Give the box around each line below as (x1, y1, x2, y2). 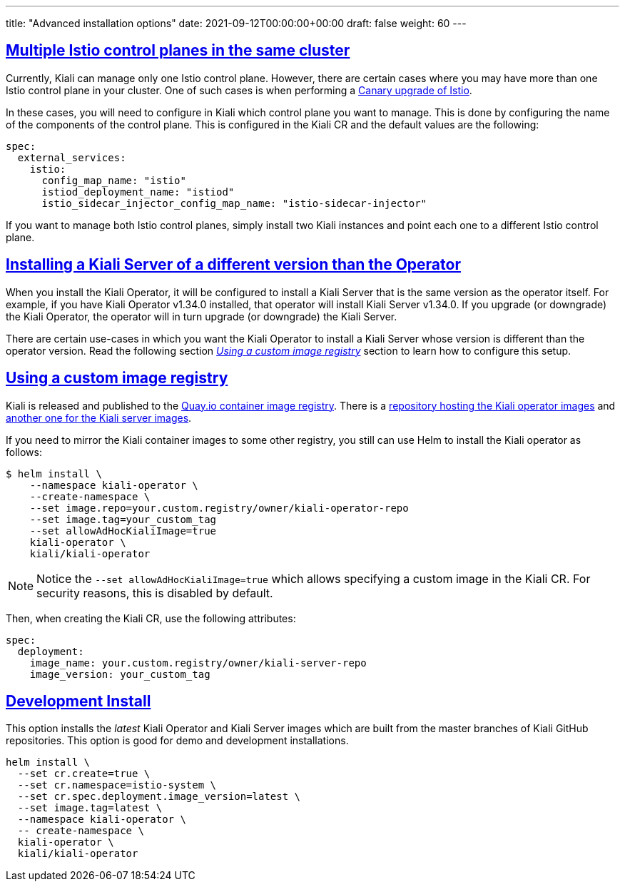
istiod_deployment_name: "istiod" (41, 186, 235, 198)
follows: (6, 445, 42, 458)
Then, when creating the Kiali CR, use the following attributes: (6, 612, 296, 624)
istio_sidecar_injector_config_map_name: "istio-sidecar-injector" (41, 197, 427, 209)
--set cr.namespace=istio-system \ (17, 779, 217, 791)
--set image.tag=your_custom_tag (29, 513, 217, 525)
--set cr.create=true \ (17, 768, 151, 780)
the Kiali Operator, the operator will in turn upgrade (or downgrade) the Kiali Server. (6, 310, 397, 323)
